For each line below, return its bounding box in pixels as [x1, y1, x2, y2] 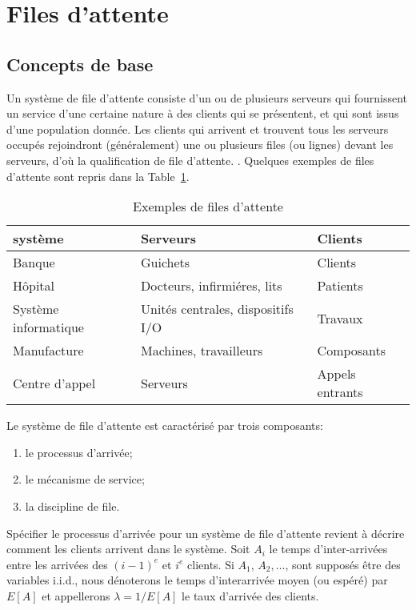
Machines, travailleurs [141, 341, 263, 360]
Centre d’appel [13, 373, 96, 392]
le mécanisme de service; [25, 471, 145, 488]
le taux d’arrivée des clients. [182, 587, 319, 604]
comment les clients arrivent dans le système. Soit [6, 540, 250, 557]
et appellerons [42, 587, 110, 604]
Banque [13, 253, 55, 272]
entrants [317, 383, 363, 402]
